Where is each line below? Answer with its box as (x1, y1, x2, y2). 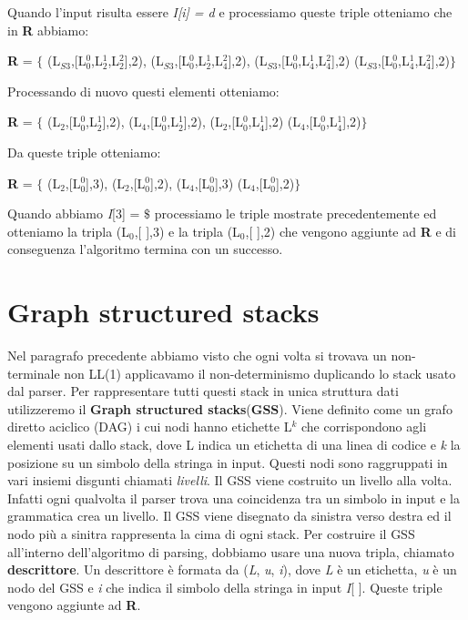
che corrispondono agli (300, 417, 427, 436)
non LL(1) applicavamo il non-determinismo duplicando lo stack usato (64, 363, 456, 382)
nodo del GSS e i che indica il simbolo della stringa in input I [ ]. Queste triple (7, 577, 443, 596)
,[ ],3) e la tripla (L (134, 221, 240, 240)
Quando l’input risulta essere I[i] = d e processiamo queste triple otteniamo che (7, 3, 453, 21)
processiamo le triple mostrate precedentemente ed (154, 204, 437, 223)
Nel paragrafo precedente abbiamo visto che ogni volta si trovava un (7, 346, 387, 365)
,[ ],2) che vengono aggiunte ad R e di (245, 221, 456, 240)
